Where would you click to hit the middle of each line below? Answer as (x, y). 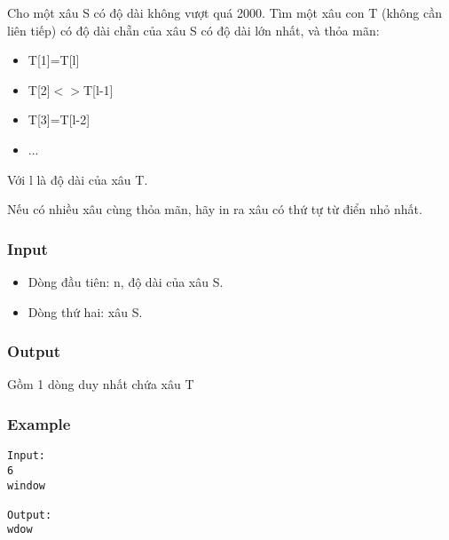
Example (39, 423)
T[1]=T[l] (54, 60)
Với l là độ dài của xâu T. (78, 179)
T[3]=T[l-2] (59, 119)
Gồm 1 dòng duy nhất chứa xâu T (101, 384)
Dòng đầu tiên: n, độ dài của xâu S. (126, 281)
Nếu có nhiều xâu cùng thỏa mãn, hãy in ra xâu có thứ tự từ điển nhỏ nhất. (215, 209)
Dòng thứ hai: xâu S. (85, 311)
